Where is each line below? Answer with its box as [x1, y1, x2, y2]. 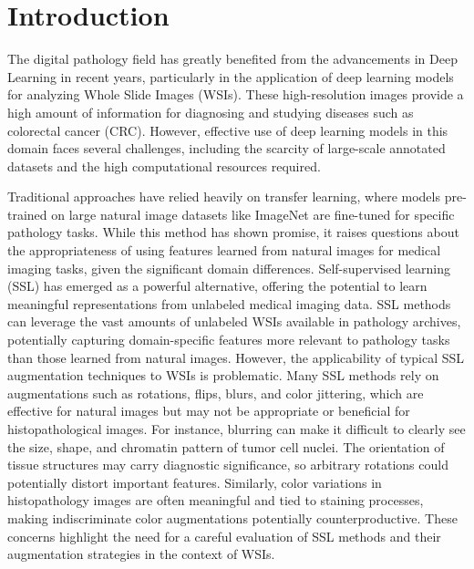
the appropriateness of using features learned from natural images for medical [7, 241, 441, 260]
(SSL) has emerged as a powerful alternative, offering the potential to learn [7, 276, 428, 295]
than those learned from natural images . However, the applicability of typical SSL [7, 347, 465, 367]
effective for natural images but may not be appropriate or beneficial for [7, 401, 410, 420]
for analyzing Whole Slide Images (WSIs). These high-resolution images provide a [7, 85, 464, 104]
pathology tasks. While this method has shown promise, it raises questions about [7, 222, 459, 242]
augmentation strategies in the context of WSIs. [7, 544, 275, 564]
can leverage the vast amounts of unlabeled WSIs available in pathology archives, [7, 312, 461, 331]
